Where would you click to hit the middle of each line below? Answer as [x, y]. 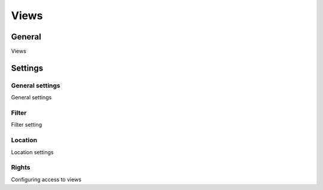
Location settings [32, 152]
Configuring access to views [46, 179]
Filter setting [27, 125]
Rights [21, 167]
